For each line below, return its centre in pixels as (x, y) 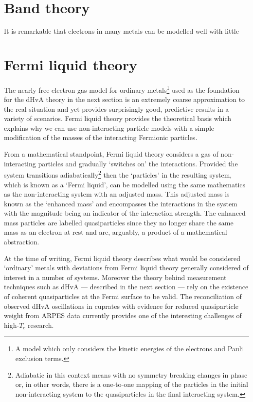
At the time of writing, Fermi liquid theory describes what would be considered (122, 258)
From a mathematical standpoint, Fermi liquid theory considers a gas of (111, 154)
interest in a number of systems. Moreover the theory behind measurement (115, 277)
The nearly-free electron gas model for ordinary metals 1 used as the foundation (122, 89)
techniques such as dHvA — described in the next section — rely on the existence (126, 287)
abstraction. (22, 242)
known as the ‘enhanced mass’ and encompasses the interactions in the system (121, 203)
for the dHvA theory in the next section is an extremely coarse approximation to (125, 99)
